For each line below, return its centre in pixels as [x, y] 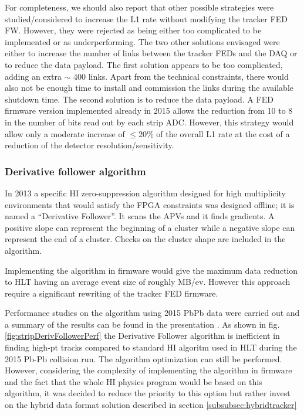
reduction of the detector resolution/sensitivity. [89, 145]
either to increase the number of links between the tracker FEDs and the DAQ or [151, 53]
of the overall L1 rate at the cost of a [223, 133]
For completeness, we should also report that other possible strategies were [139, 7]
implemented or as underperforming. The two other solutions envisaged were [142, 41]
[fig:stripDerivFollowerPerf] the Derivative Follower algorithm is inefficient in [142, 336]
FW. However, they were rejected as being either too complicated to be [133, 30]
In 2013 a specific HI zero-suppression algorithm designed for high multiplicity [145, 193]
